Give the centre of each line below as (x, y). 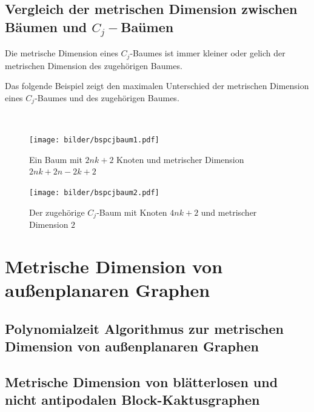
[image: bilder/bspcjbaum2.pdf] (94, 192)
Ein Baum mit (56, 159)
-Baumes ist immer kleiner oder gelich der (208, 53)
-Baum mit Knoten (132, 212)
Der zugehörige (57, 212)
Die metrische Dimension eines (62, 53)
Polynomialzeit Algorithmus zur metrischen (144, 328)
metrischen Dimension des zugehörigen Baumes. (94, 65)
